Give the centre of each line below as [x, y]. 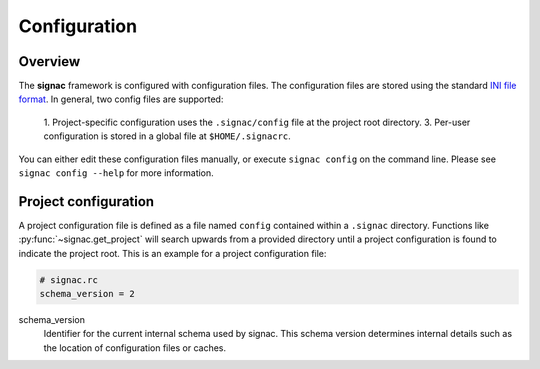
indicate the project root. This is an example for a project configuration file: [172, 253]
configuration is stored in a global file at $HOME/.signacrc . [167, 136]
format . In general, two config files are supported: [121, 99]
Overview [49, 61]
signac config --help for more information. [116, 173]
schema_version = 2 [87, 294]
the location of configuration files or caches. [135, 347]
